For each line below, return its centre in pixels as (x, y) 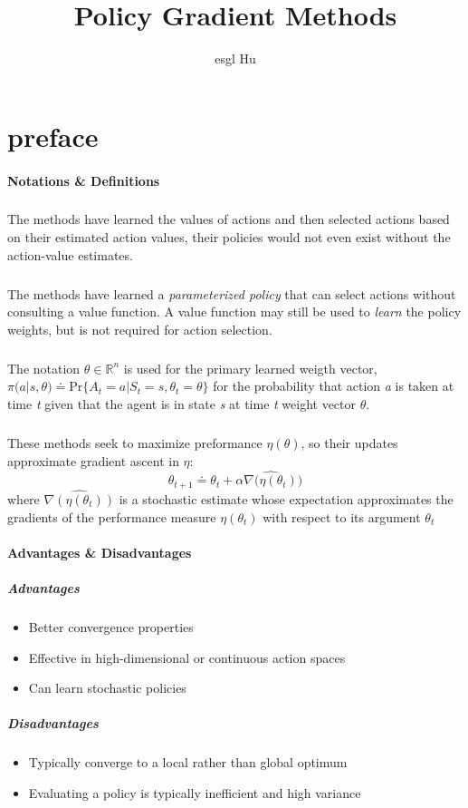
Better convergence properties (111, 626)
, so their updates (349, 442)
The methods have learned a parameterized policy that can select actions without (232, 293)
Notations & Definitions (84, 180)
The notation (44, 368)
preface (53, 136)
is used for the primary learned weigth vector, (250, 368)
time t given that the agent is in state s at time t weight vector (182, 403)
